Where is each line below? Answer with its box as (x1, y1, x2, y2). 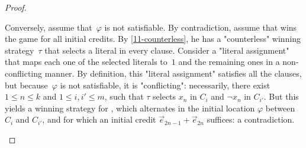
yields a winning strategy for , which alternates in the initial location (5, 101, 255, 114)
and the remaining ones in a (178, 55, 280, 68)
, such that (104, 90, 144, 103)
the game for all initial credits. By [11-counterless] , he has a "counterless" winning (5, 32, 301, 45)
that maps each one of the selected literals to (5, 55, 168, 68)
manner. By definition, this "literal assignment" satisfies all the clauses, (44, 67, 302, 79)
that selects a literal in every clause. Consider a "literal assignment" (44, 44, 289, 56)
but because (5, 78, 48, 91)
